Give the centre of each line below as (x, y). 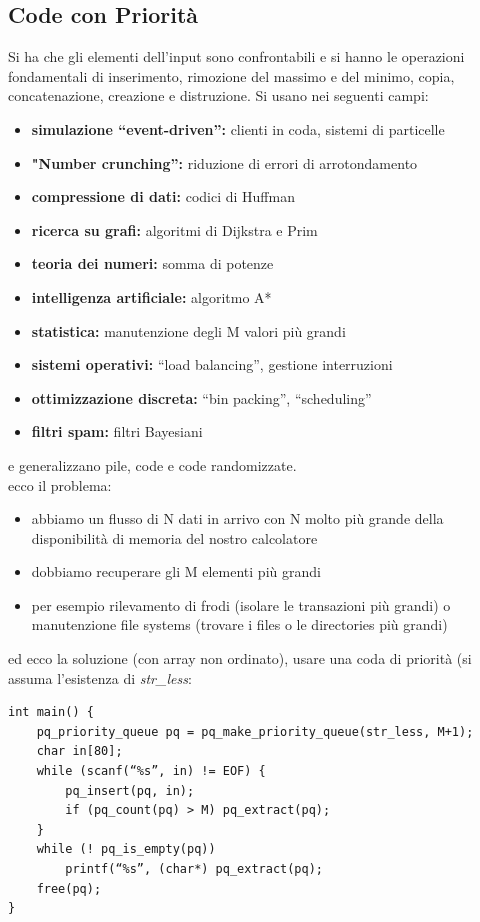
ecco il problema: (60, 484)
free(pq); (69, 888)
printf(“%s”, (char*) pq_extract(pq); (194, 869)
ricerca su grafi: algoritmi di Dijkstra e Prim (174, 229)
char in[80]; (79, 751)
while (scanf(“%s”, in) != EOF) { (151, 771)
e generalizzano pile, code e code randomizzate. (152, 464)
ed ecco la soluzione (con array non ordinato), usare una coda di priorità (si (240, 658)
